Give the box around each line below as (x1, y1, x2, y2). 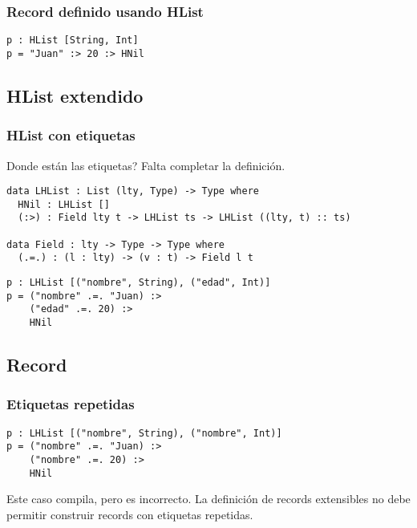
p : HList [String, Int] (6, 35, 139, 47)
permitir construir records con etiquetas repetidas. (6, 506, 253, 522)
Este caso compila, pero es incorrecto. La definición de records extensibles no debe (6, 490, 411, 507)
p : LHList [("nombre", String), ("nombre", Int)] (6, 427, 282, 439)
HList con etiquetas (6, 125, 136, 145)
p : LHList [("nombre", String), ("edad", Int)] (6, 277, 271, 289)
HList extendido (6, 83, 144, 108)
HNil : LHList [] (18, 198, 110, 210)
